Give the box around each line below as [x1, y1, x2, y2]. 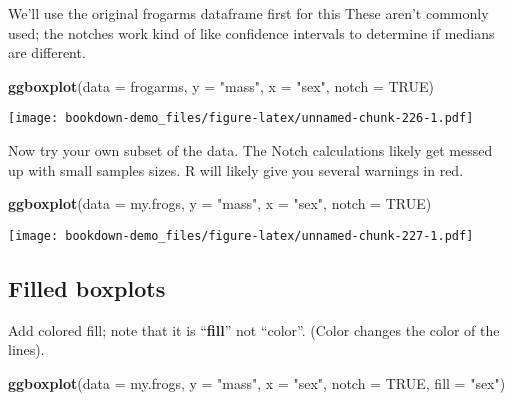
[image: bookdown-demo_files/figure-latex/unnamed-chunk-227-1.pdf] [8, 228, 474, 243]
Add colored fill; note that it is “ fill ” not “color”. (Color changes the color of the [8, 319, 500, 340]
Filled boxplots [8, 272, 166, 303]
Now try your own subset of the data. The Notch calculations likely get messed [8, 140, 493, 161]
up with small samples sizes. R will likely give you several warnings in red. [8, 159, 464, 180]
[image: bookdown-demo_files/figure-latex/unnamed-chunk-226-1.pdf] [8, 111, 474, 126]
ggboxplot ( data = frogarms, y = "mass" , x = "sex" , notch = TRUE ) [8, 75, 434, 96]
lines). [8, 339, 45, 360]
